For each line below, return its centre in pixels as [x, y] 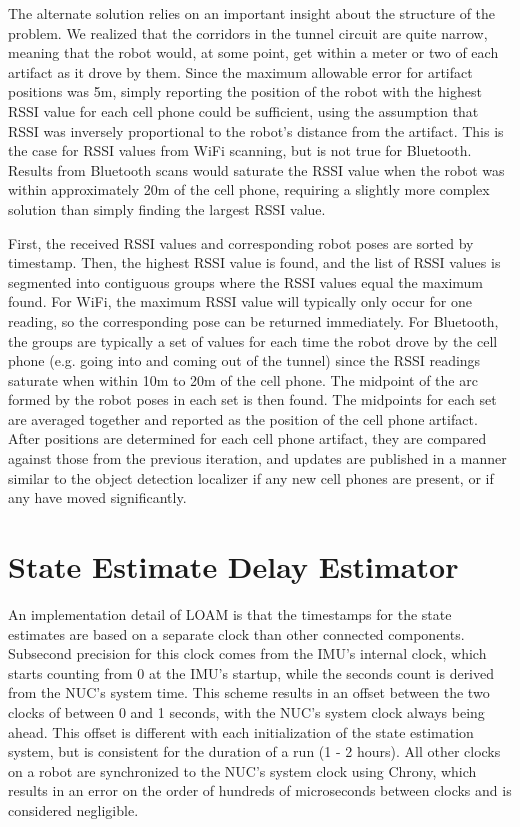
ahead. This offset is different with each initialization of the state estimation [241, 731]
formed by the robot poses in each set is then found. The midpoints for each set [252, 399]
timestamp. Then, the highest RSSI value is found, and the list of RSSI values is [254, 262]
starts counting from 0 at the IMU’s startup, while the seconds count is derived [251, 672]
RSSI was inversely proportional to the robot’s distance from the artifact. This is [256, 130]
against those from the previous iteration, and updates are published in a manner [257, 458]
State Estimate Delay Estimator [233, 566]
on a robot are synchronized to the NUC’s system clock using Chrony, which [242, 770]
